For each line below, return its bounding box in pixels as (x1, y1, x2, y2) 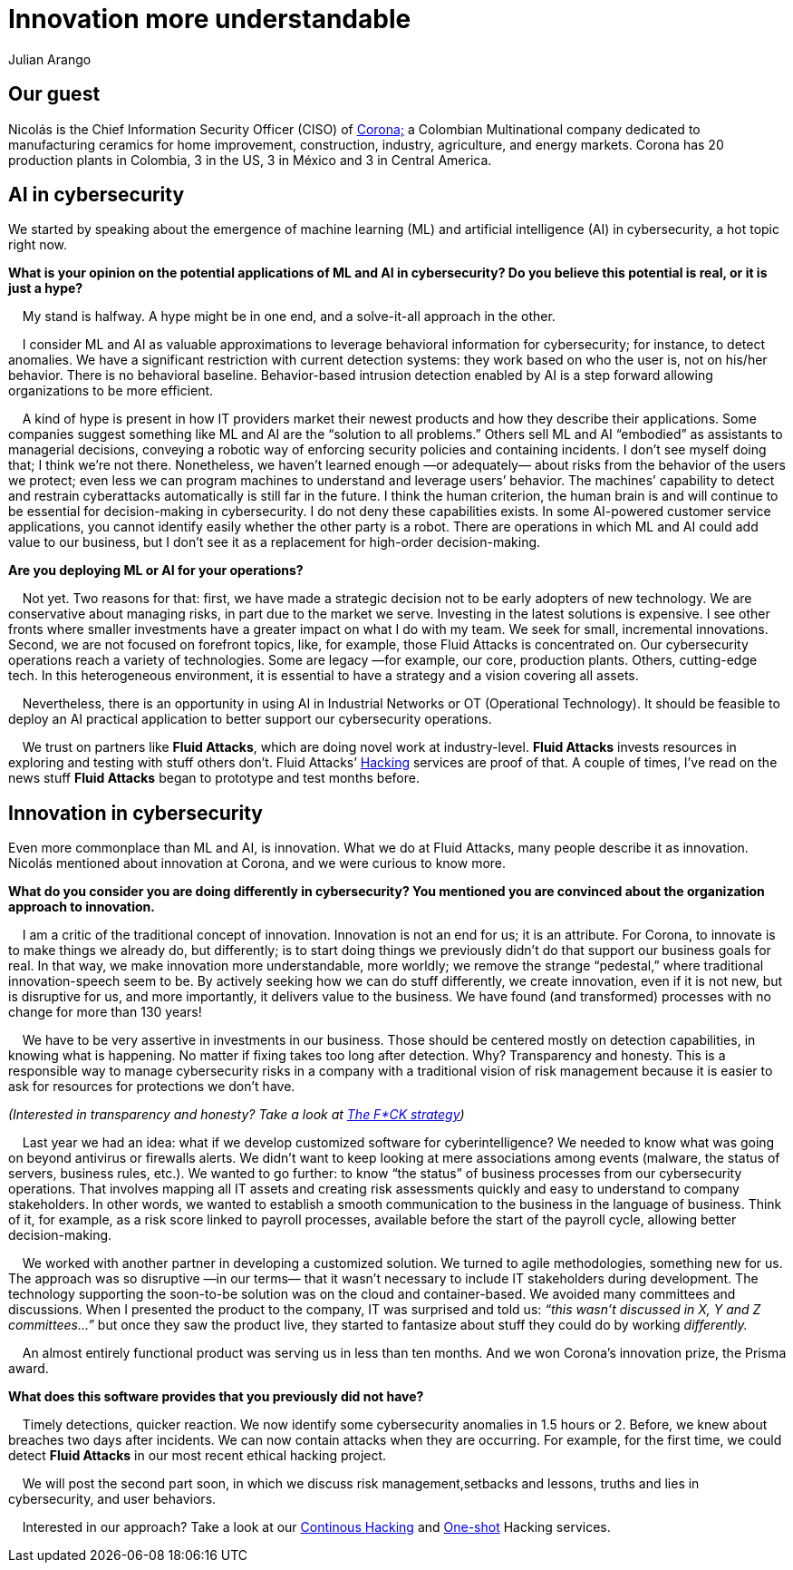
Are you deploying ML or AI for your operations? (8, 562, 304, 579)
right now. (8, 237, 68, 253)
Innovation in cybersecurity (8, 801, 263, 824)
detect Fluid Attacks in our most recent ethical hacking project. (8, 1448, 387, 1464)
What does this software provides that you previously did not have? (8, 1389, 424, 1405)
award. (8, 1360, 49, 1377)
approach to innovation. (8, 899, 155, 915)
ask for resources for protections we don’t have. (8, 1078, 295, 1095)
